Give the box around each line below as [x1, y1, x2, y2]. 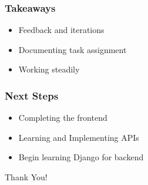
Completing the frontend [18, 111, 107, 124]
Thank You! [5, 171, 48, 183]
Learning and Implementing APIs [18, 131, 139, 143]
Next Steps [5, 88, 59, 103]
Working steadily [18, 63, 80, 75]
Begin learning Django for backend [18, 151, 144, 163]
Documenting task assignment [18, 43, 127, 55]
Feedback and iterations [18, 24, 105, 36]
